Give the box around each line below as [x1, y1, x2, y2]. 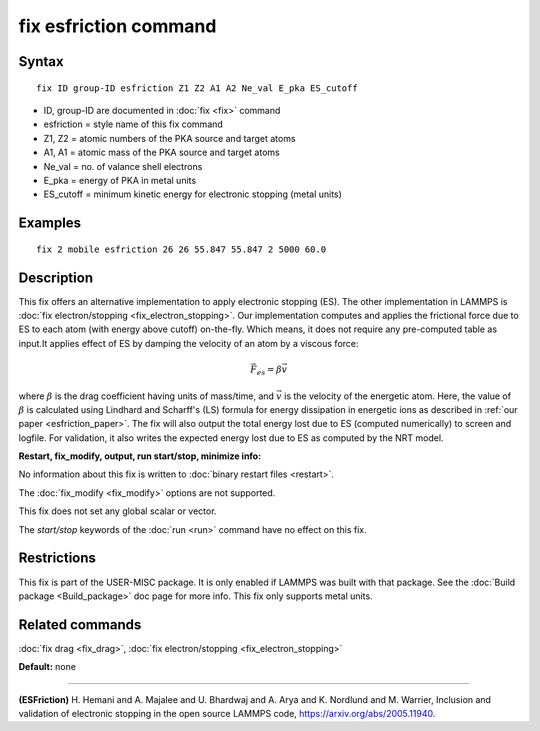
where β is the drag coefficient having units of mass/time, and [18, 390, 275, 402]
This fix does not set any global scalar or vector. [18, 505, 217, 517]
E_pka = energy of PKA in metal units [43, 174, 197, 186]
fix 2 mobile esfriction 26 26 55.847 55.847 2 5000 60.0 [36, 243, 327, 255]
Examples [18, 215, 82, 232]
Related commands [18, 616, 142, 633]
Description [18, 269, 94, 286]
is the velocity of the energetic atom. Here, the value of [283, 390, 512, 402]
